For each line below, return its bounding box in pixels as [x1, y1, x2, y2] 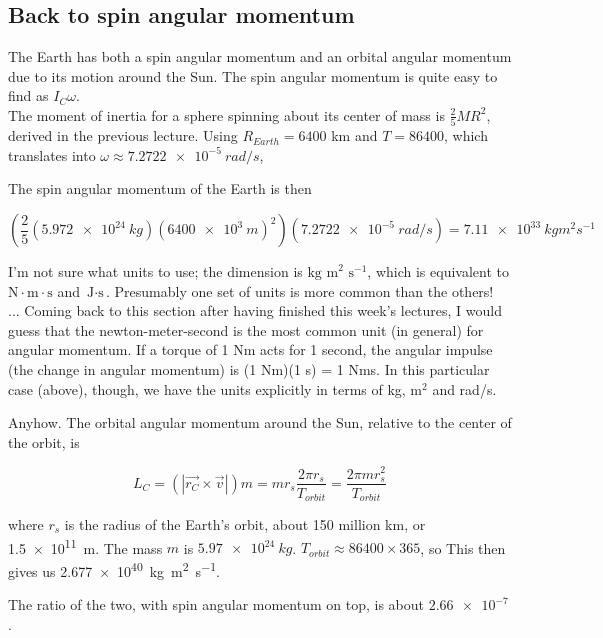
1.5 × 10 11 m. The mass [8, 534, 163, 558]
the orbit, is [8, 431, 80, 452]
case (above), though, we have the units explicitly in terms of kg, [8, 378, 406, 399]
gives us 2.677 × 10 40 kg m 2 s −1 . [8, 557, 220, 581]
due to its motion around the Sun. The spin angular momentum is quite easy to [8, 65, 498, 86]
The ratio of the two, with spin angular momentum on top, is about [8, 594, 424, 615]
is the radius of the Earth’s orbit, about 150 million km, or [64, 514, 426, 535]
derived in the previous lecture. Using [8, 125, 238, 146]
